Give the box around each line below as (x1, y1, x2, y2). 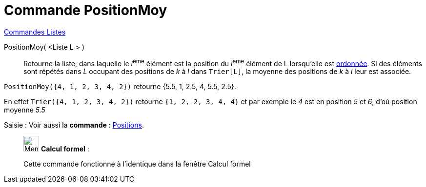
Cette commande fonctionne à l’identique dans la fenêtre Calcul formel (23, 160, 251, 168)
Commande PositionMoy (4, 2, 167, 19)
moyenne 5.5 (4, 106, 45, 114)
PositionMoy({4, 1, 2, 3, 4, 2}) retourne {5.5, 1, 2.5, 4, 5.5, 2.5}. (4, 82, 236, 91)
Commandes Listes (4, 27, 66, 36)
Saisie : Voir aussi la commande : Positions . (4, 121, 144, 130)
